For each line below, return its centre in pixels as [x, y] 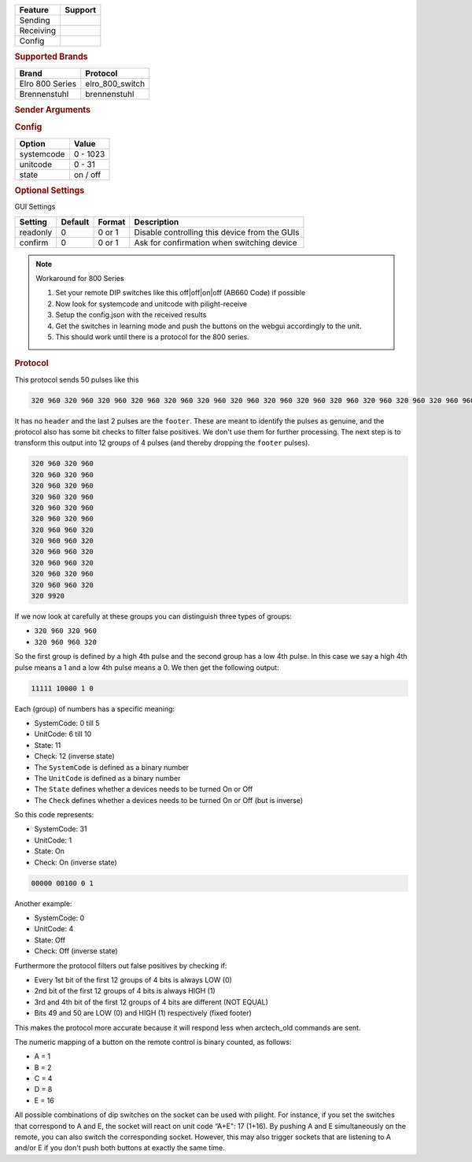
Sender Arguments [52, 110]
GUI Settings [35, 207]
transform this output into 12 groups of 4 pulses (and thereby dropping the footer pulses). [162, 443]
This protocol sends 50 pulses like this [77, 379]
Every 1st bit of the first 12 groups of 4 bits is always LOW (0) [133, 979]
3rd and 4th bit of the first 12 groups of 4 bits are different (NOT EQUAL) [151, 1002]
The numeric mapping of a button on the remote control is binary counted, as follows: [153, 1042]
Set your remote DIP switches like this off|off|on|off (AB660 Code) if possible [181, 293]
